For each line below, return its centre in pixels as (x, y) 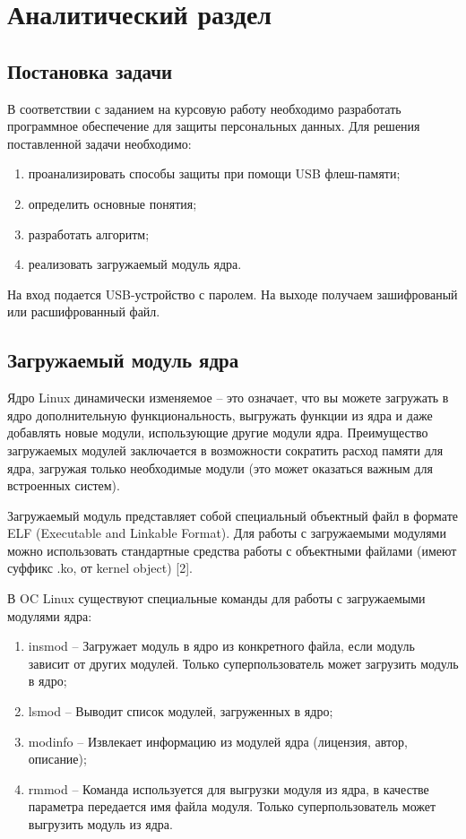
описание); (57, 759)
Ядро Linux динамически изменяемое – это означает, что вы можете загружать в (228, 398)
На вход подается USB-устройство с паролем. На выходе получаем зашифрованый (233, 294)
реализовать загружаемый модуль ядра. (135, 264)
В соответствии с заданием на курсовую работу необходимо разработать (204, 108)
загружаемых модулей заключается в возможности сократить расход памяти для (225, 450)
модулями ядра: (50, 615)
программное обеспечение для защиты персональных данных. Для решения (214, 126)
